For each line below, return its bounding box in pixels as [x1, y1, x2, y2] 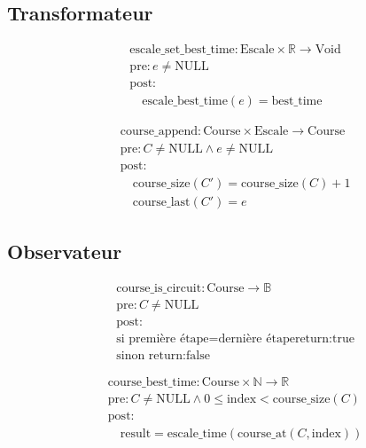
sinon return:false [116, 349, 210, 362]
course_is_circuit [116, 281, 202, 295]
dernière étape [218, 332, 295, 345]
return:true [294, 332, 354, 345]
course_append [120, 125, 199, 138]
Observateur [7, 237, 122, 264]
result [120, 427, 152, 440]
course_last [132, 196, 191, 209]
